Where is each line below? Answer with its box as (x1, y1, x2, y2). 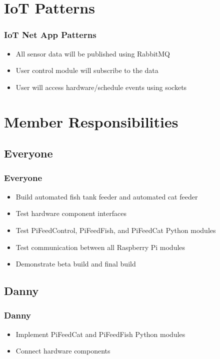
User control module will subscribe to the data (15, 65, 158, 75)
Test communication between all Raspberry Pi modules (15, 241, 185, 252)
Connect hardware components (15, 345, 110, 356)
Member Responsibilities (4, 111, 178, 131)
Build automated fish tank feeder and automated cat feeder (15, 191, 198, 201)
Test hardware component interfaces (15, 208, 126, 218)
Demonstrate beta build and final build (15, 258, 136, 269)
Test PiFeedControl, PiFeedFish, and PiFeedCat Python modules (15, 224, 216, 235)
